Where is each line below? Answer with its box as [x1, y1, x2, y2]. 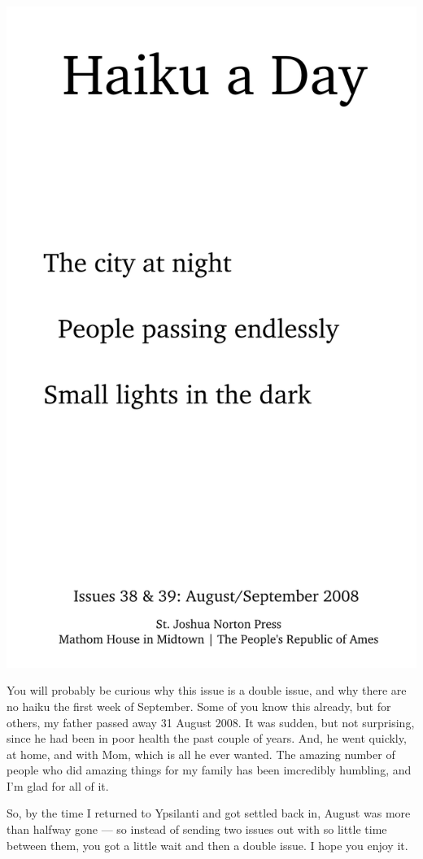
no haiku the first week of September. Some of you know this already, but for [7, 697, 391, 714]
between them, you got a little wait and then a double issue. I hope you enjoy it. [7, 836, 408, 853]
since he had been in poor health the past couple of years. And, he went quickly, [7, 730, 407, 747]
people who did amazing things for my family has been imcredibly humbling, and [7, 761, 412, 778]
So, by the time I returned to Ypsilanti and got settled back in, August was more [7, 804, 411, 822]
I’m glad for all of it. [7, 777, 109, 794]
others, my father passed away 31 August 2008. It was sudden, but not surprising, [7, 713, 415, 730]
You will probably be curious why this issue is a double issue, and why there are [7, 682, 407, 699]
